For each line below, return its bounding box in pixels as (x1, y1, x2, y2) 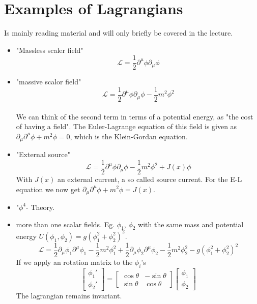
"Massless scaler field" (16, 44, 83, 55)
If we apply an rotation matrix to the (16, 256, 133, 267)
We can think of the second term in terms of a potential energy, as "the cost (16, 111, 253, 121)
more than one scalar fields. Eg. (16, 219, 115, 229)
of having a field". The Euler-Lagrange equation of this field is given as (16, 121, 237, 132)
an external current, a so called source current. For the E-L (57, 173, 242, 184)
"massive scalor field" (16, 76, 81, 87)
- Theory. (26, 201, 55, 212)
